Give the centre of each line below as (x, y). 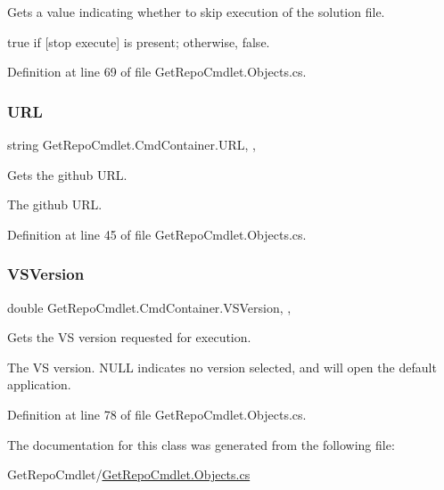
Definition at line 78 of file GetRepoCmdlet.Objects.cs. (157, 414)
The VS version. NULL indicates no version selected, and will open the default (222, 367)
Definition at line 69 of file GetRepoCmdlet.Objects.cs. (157, 72)
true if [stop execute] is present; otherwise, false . (139, 41)
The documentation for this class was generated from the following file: (201, 444)
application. (39, 384)
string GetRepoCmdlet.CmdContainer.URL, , (132, 144)
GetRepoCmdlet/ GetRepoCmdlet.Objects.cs (129, 474)
